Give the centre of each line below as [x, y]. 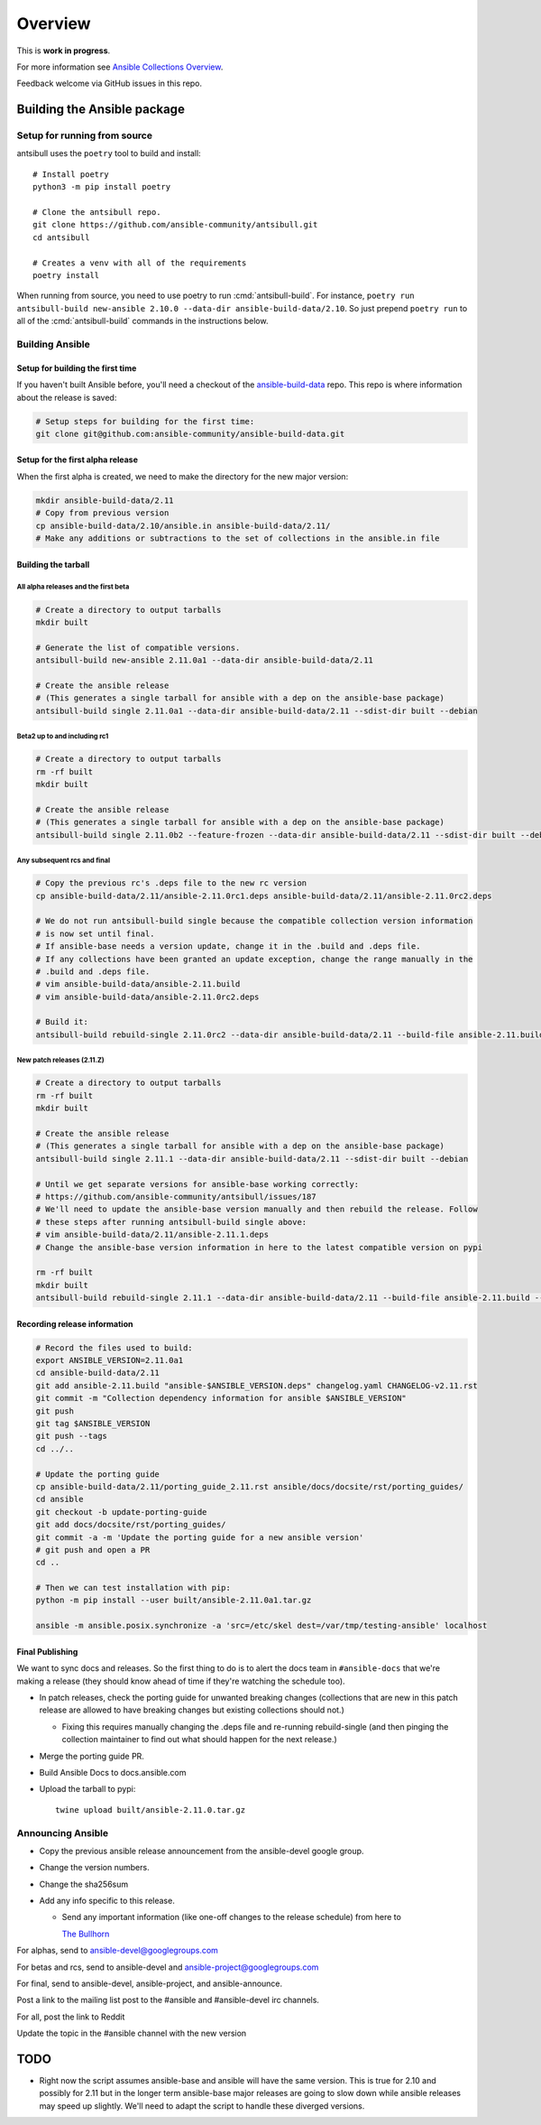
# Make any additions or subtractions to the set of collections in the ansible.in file [238, 538]
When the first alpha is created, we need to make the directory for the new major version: [183, 476]
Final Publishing [47, 1651]
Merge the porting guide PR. [92, 1756]
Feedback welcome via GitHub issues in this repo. [110, 84]
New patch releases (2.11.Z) [60, 1061]
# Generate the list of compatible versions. [138, 647]
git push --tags [72, 1436]
